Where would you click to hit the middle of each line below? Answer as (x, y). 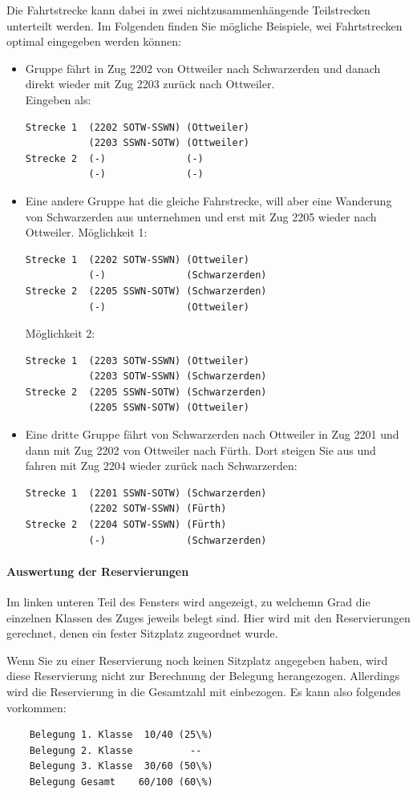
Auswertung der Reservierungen (98, 571)
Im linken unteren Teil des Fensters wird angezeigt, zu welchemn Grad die (188, 602)
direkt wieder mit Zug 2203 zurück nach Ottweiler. (150, 84)
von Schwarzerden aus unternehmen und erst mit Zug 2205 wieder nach (201, 216)
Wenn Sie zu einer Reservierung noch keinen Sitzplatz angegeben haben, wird (197, 660)
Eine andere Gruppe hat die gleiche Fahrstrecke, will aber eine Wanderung (208, 200)
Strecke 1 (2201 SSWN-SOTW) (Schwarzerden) (146, 493)
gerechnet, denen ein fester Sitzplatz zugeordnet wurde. (142, 633)
